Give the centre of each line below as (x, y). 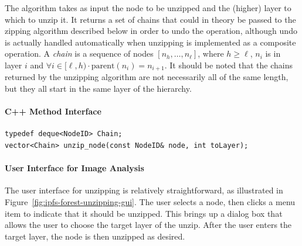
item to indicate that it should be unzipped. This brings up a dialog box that (144, 213)
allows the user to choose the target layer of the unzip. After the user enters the (148, 225)
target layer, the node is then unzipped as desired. (95, 236)
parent (103, 66)
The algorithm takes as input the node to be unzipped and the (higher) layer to (148, 8)
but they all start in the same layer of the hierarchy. (98, 89)
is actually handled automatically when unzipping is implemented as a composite (150, 42)
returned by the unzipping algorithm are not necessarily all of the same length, (147, 77)
